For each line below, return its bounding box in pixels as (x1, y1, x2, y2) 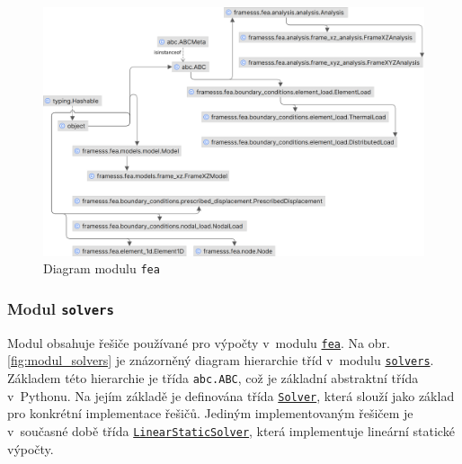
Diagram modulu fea (43, 259, 160, 278)
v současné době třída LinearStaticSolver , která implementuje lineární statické (7, 421, 455, 440)
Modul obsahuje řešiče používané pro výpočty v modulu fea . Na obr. (7, 333, 390, 352)
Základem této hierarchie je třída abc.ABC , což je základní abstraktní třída (7, 368, 419, 387)
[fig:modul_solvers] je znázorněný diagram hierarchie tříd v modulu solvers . (7, 351, 434, 370)
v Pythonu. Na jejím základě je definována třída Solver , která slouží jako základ (7, 386, 455, 405)
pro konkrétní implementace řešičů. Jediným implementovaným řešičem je (7, 404, 413, 423)
